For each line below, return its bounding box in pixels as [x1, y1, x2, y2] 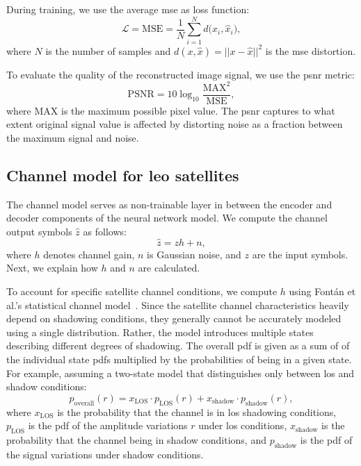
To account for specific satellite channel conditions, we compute [6, 284, 278, 299]
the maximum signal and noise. [6, 131, 139, 145]
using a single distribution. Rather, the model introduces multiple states [6, 324, 314, 339]
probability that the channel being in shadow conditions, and [6, 432, 266, 447]
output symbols [6, 224, 72, 239]
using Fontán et [289, 284, 356, 299]
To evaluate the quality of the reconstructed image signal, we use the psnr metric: [6, 67, 355, 81]
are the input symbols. [252, 247, 348, 261]
